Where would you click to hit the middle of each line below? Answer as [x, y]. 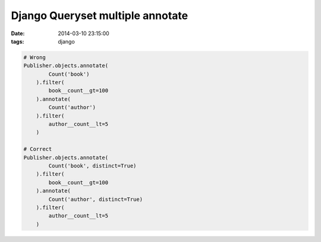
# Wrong [34, 57]
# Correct [38, 149]
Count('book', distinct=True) [92, 166]
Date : [18, 33]
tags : [18, 41]
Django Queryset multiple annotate [100, 15]
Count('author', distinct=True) [95, 199]
